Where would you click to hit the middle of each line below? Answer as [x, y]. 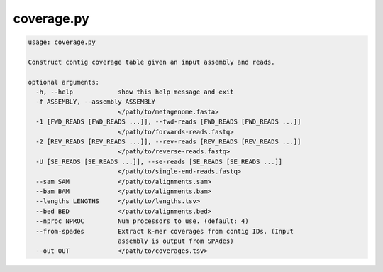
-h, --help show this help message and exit [135, 92]
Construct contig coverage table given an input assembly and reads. [151, 62]
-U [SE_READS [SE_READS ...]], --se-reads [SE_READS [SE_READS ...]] [159, 161]
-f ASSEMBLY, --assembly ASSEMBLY [96, 102]
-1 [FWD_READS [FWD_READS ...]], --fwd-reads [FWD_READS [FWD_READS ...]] [168, 122]
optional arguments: [63, 82]
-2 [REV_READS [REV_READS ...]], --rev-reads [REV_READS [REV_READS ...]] [168, 142]
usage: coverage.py [62, 42]
